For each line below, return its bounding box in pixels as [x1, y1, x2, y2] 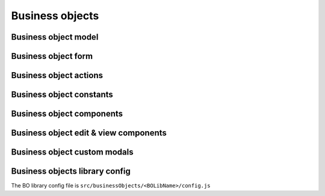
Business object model [11, 32, 99, 42]
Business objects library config [11, 166, 131, 177]
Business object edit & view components [11, 128, 167, 138]
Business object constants [11, 90, 114, 100]
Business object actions [11, 70, 104, 81]
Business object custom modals [11, 147, 134, 158]
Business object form [11, 51, 93, 61]
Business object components [11, 109, 123, 119]
